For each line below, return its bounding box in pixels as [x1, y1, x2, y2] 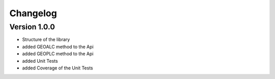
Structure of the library [22, 36, 70, 43]
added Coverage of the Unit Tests [22, 65, 93, 71]
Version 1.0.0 [9, 22, 56, 31]
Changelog [9, 8, 57, 19]
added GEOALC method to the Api [22, 44, 94, 50]
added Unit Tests [22, 58, 58, 64]
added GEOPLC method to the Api [22, 51, 94, 57]
